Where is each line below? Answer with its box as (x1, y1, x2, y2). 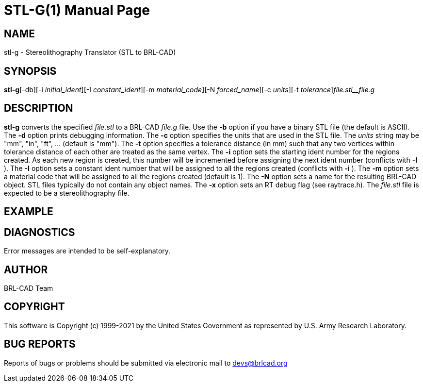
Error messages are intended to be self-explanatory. (4, 247, 171, 255)
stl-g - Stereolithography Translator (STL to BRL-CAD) (4, 48, 176, 57)
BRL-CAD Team (4, 284, 53, 292)
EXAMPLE (4, 205, 53, 218)
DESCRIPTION (4, 102, 73, 115)
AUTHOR (4, 263, 48, 276)
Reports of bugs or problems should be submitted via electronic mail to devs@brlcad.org (4, 358, 288, 367)
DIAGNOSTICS (4, 226, 75, 238)
